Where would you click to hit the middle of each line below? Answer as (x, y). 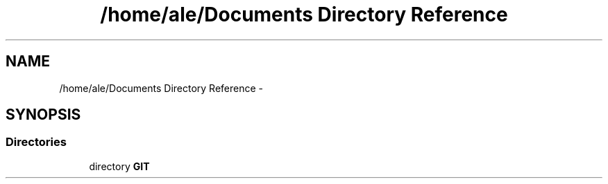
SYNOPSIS (43, 115)
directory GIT (119, 166)
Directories (36, 142)
